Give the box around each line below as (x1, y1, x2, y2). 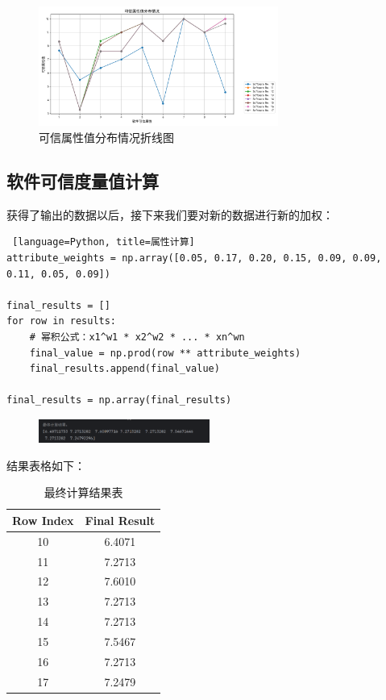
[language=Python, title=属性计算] (12, 236, 195, 248)
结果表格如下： (6, 456, 85, 473)
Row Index (12, 511, 74, 528)
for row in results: (6, 315, 117, 327)
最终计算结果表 (44, 484, 123, 501)
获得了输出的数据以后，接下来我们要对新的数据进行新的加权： (6, 206, 334, 223)
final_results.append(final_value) (29, 363, 220, 375)
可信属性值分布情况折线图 (39, 128, 174, 145)
